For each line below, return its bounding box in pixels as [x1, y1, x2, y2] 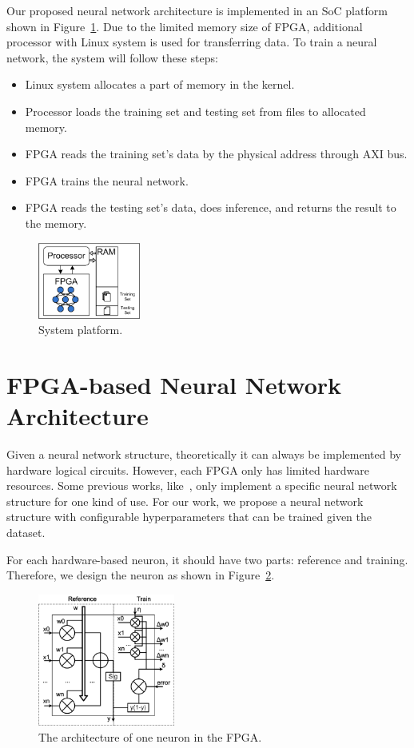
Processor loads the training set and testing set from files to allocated [25, 102, 366, 119]
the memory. [25, 214, 87, 231]
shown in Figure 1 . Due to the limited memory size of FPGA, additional [6, 18, 363, 34]
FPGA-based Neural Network [6, 368, 342, 400]
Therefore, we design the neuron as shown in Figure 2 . [6, 567, 275, 583]
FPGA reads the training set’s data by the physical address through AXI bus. [25, 145, 408, 162]
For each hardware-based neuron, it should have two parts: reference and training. [6, 551, 408, 567]
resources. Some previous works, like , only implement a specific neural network [6, 477, 397, 494]
